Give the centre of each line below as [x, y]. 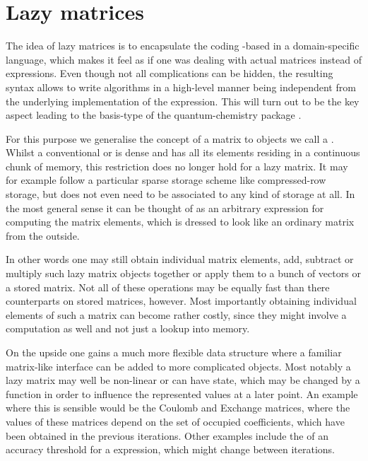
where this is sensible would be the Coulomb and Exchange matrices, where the [178, 408]
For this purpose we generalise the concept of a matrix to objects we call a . [170, 138]
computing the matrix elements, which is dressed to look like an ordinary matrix [180, 222]
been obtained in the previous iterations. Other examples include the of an [167, 435]
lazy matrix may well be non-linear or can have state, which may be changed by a [183, 380]
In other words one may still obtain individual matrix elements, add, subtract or [180, 259]
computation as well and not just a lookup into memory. [128, 328]
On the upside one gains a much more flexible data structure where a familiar [174, 352]
